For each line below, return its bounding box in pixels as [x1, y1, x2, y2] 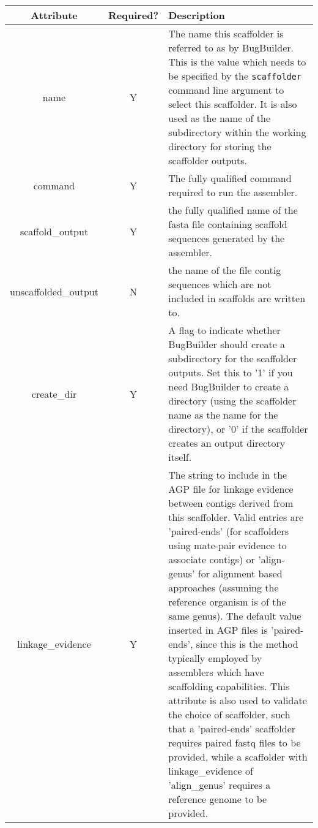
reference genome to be [168, 792, 267, 806]
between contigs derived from [168, 496, 294, 510]
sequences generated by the [168, 231, 285, 245]
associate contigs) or [168, 552, 255, 566]
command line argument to [168, 83, 284, 97]
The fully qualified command [168, 171, 292, 185]
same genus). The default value [168, 609, 301, 623]
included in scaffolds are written [168, 291, 306, 305]
